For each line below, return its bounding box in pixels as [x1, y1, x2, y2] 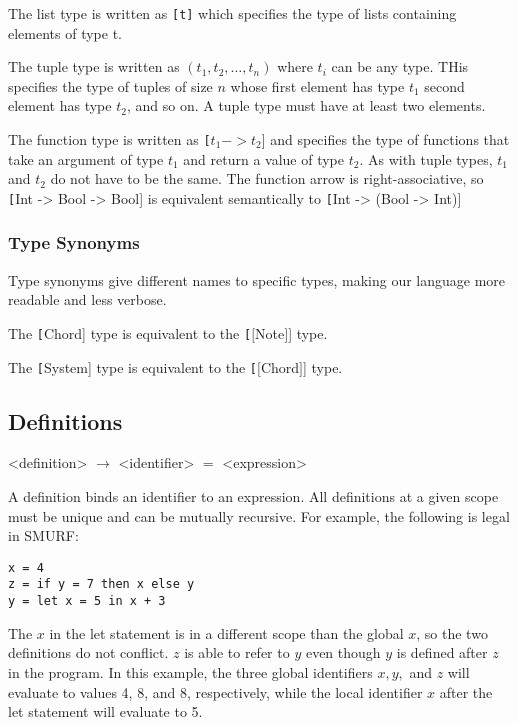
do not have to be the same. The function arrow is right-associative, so [50, 168, 484, 189]
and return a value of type [183, 148, 344, 169]
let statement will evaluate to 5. [8, 701, 203, 722]
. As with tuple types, [359, 148, 493, 169]
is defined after [396, 642, 488, 663]
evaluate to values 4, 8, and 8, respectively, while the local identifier [8, 681, 423, 702]
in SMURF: [8, 525, 79, 546]
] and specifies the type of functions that [261, 129, 510, 150]
